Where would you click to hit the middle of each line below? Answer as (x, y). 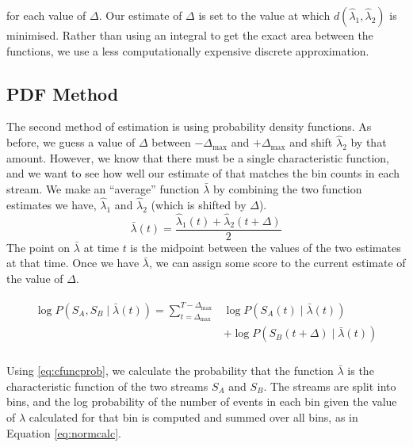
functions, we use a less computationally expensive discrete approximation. (188, 50)
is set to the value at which (264, 15)
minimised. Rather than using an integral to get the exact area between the (190, 35)
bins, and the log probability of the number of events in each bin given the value (202, 401)
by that (369, 142)
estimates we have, (52, 204)
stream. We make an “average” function (103, 188)
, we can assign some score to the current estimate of (277, 263)
